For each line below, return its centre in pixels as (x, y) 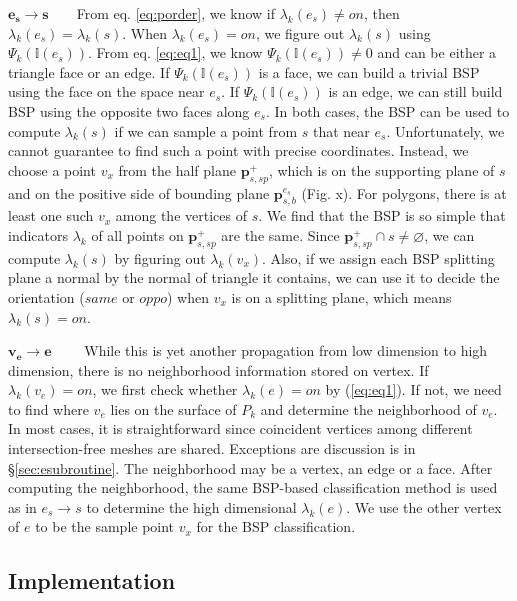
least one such (51, 215)
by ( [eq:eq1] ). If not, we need (413, 389)
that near (341, 130)
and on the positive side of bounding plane (139, 192)
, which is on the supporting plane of (381, 169)
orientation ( (46, 296)
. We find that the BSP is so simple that (382, 215)
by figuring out (160, 257)
